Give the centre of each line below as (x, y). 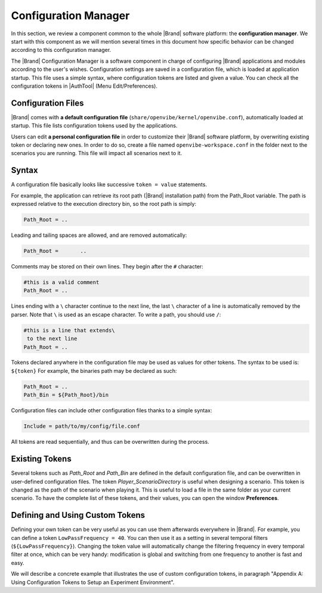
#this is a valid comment (61, 282)
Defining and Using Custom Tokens (78, 515)
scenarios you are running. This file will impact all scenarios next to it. (97, 153)
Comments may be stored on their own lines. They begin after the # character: (107, 266)
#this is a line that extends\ (69, 330)
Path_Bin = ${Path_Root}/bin (66, 395)
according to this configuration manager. (61, 50)
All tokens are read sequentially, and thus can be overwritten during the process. (110, 442)
